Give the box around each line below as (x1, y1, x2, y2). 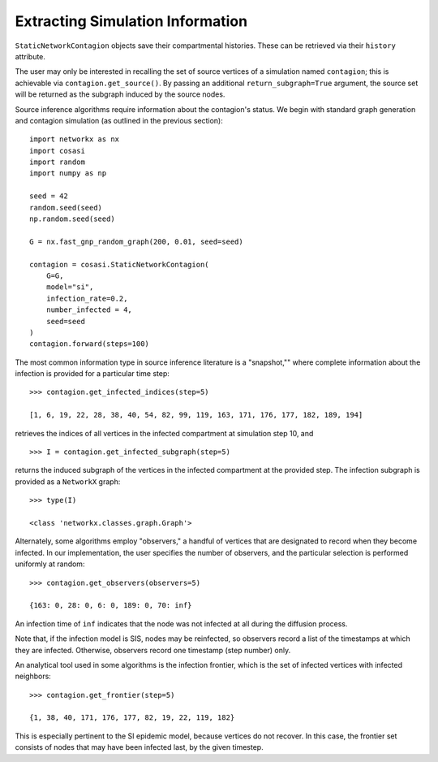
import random (29, 158, 85, 167)
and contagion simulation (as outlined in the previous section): (15, 115, 223, 125)
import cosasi (29, 146, 85, 155)
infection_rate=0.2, (45, 293, 128, 303)
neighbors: (15, 671, 52, 682)
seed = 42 (29, 192, 68, 201)
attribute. (15, 51, 46, 61)
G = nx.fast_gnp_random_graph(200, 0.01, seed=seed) (29, 236, 243, 246)
